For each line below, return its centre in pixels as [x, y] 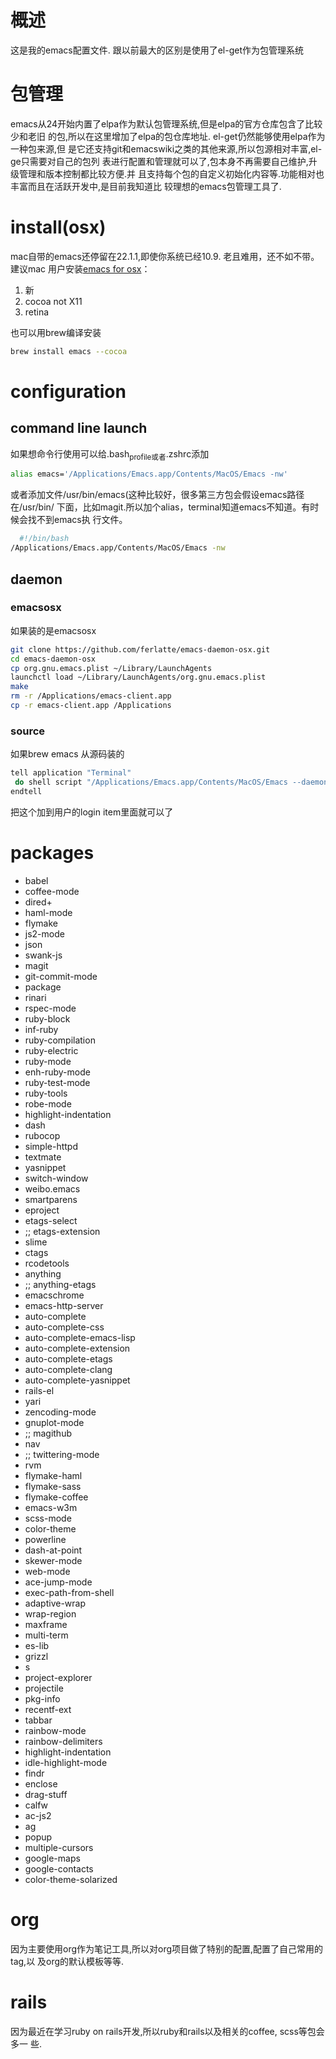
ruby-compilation [60, 1040]
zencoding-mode [60, 1412]
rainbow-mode [55, 1730]
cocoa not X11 [53, 301]
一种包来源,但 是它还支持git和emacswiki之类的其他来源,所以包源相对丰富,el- [166, 148]
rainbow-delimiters [63, 1741]
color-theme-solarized [71, 1879]
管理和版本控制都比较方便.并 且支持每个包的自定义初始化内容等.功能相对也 [171, 173]
